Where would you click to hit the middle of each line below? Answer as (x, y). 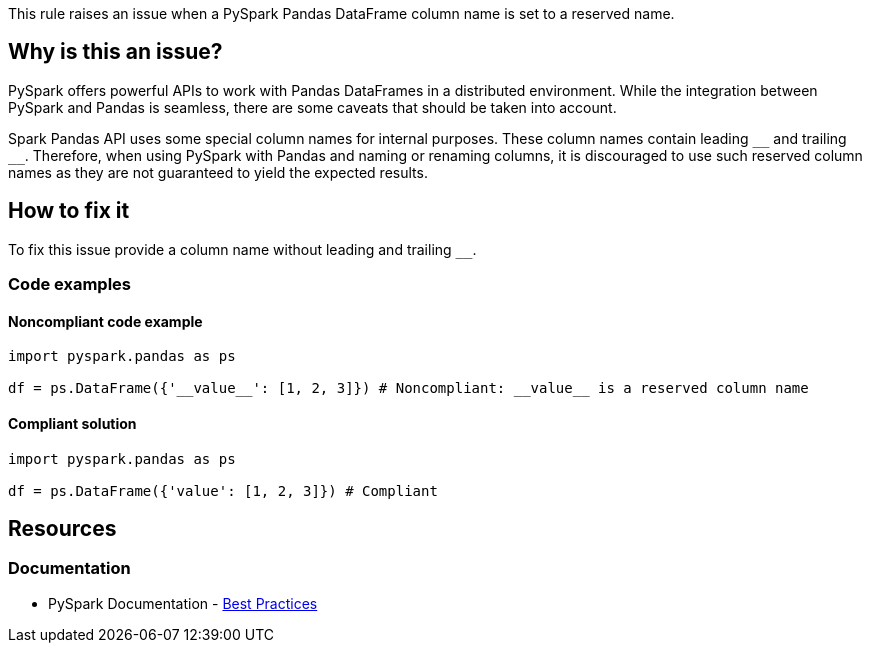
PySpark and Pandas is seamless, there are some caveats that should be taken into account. (312, 107)
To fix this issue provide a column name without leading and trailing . (242, 249)
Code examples (70, 284)
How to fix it (69, 211)
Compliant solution (72, 423)
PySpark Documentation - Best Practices (183, 603)
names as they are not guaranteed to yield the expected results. (218, 172)
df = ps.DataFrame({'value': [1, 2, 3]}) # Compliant (223, 490)
